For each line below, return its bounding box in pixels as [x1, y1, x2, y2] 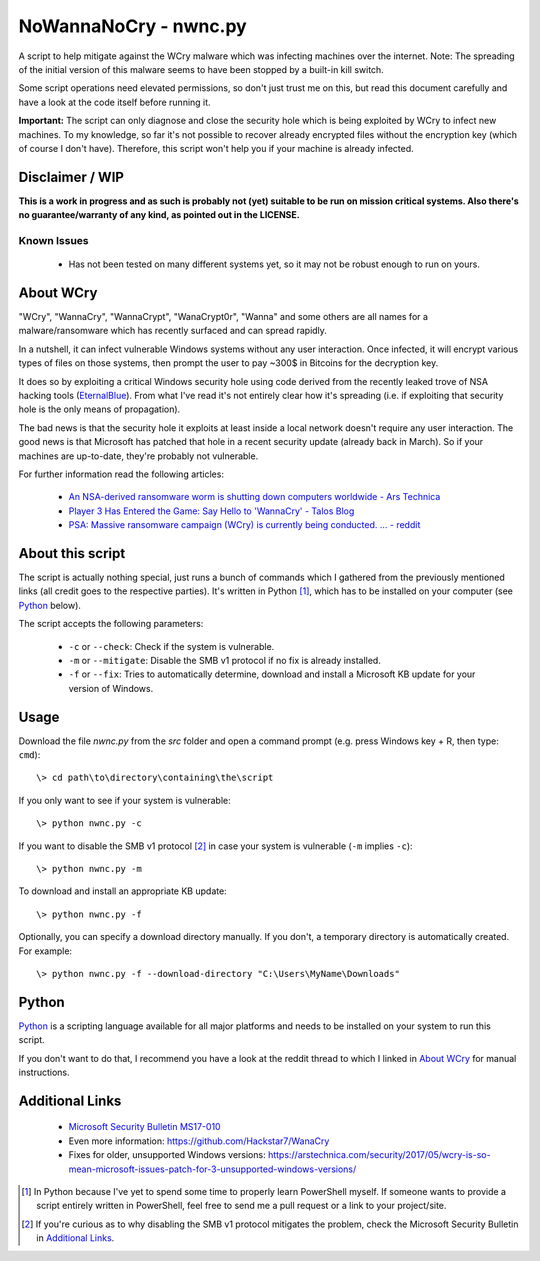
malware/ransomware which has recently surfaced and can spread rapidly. [18, 325, 327, 337]
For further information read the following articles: [18, 468, 225, 480]
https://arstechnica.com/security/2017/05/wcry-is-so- [267, 1149, 491, 1161]
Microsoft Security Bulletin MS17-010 [68, 1121, 221, 1133]
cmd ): [18, 749, 41, 761]
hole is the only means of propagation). [18, 403, 181, 415]
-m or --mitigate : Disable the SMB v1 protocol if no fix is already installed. [68, 654, 382, 666]
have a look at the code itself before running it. [18, 96, 211, 108]
